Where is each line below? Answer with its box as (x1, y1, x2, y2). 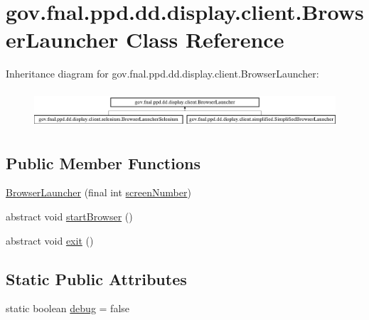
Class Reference (125, 25, 284, 54)
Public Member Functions (6, 151, 200, 174)
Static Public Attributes (6, 267, 187, 289)
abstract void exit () (6, 233, 94, 247)
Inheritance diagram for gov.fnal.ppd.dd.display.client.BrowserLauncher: (6, 66, 319, 81)
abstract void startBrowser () (6, 208, 133, 223)
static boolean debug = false (6, 301, 130, 316)
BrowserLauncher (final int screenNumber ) (6, 185, 191, 200)
